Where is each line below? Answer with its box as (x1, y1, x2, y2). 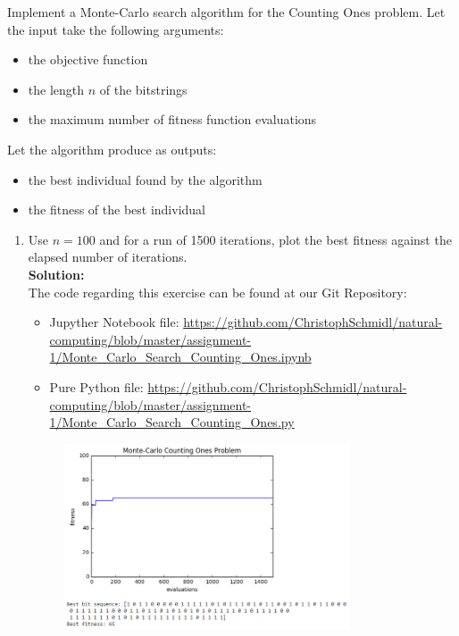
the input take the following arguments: (7, 20, 224, 38)
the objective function (28, 50, 148, 69)
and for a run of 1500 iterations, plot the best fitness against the (99, 230, 452, 248)
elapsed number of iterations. (28, 247, 188, 266)
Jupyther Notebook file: (49, 313, 179, 331)
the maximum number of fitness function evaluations (28, 110, 317, 129)
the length (28, 79, 85, 98)
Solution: (28, 264, 85, 283)
